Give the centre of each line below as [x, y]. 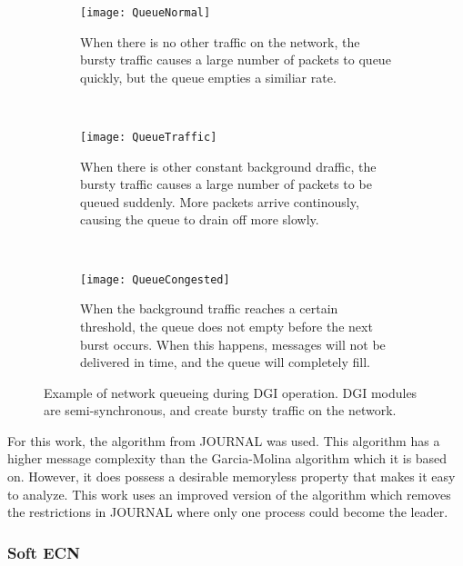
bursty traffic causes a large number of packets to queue [236, 60]
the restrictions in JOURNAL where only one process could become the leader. [228, 512]
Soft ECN [44, 552]
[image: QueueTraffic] [149, 138]
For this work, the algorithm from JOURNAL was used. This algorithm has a [224, 440]
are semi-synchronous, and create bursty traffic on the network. [220, 410]
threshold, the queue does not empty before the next [226, 326]
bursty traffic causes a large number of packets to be [226, 184]
